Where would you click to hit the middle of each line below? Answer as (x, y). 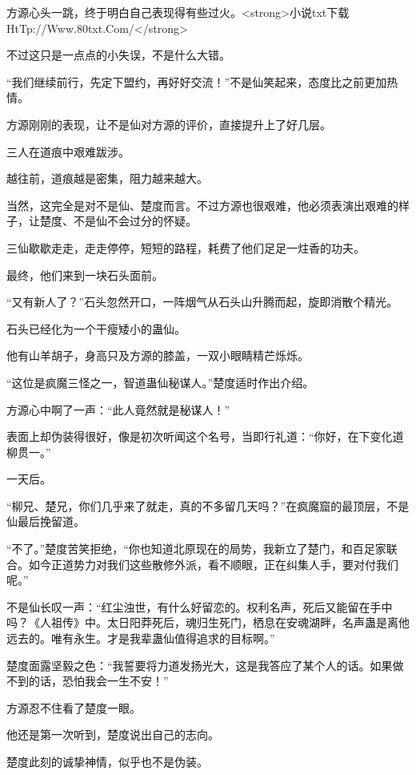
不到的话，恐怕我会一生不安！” (88, 681)
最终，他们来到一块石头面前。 (85, 274)
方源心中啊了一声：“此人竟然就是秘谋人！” (118, 409)
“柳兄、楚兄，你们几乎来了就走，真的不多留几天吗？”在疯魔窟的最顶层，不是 (208, 505)
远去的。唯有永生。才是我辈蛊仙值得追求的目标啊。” (141, 638)
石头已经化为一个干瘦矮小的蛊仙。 (96, 328)
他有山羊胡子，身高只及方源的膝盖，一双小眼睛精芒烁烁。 (158, 355)
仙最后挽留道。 (46, 521)
